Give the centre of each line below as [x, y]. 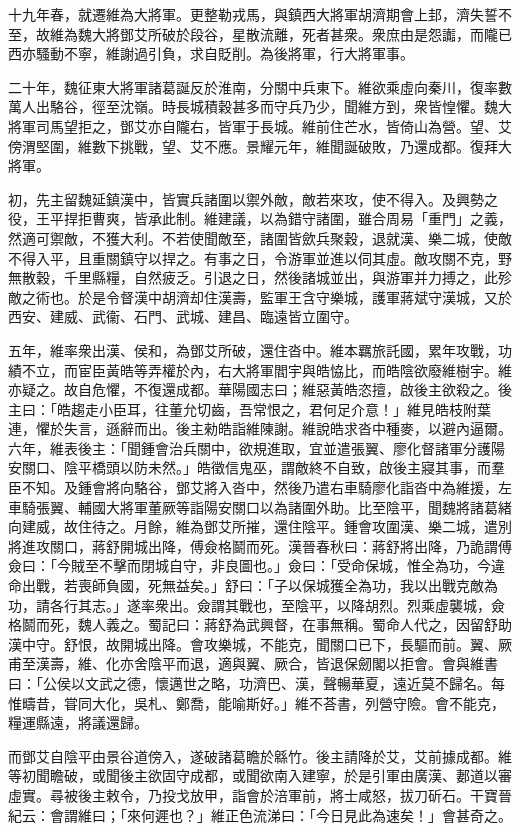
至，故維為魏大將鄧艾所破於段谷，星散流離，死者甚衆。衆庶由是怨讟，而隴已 [260, 33]
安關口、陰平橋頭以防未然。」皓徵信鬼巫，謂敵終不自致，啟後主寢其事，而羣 [256, 467]
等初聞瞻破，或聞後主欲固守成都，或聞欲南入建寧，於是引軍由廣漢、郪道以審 [260, 775]
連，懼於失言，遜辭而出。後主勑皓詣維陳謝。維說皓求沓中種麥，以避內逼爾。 [260, 428]
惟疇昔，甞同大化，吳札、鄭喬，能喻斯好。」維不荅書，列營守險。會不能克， [256, 702]
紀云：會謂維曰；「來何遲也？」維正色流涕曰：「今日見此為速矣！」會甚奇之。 [260, 814]
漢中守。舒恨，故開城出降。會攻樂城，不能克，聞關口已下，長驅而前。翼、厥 [260, 643]
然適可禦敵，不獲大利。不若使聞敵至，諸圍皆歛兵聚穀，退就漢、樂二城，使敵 [260, 237]
